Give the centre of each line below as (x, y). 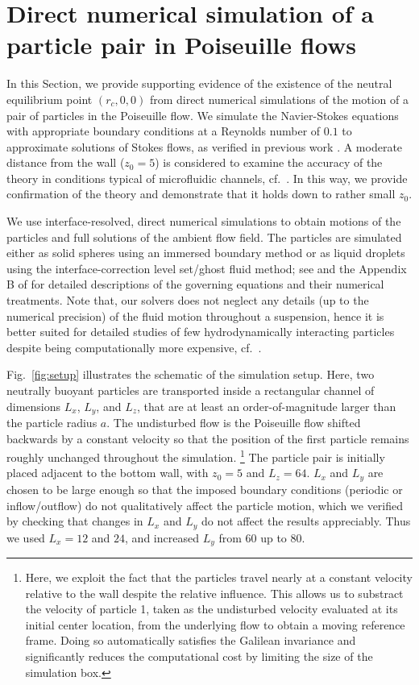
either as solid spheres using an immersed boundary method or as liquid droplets (206, 253)
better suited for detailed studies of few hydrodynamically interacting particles (201, 332)
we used (26, 537)
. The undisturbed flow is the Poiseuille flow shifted (234, 423)
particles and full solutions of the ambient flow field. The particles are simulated (204, 237)
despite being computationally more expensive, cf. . (134, 347)
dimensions (34, 406)
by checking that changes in (75, 521)
